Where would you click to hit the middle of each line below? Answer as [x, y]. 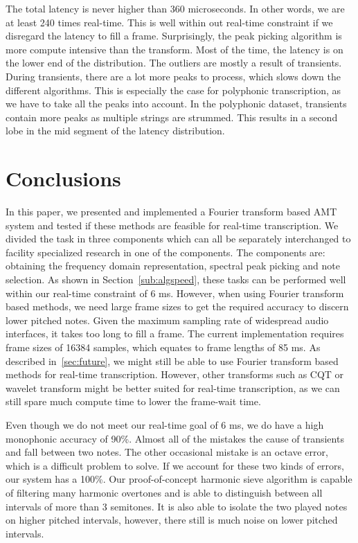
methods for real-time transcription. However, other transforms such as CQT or [175, 374]
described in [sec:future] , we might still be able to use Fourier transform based [172, 360]
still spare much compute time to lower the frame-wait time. [133, 401]
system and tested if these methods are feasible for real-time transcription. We [172, 225]
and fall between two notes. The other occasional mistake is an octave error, [167, 452]
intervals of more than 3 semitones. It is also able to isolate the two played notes [177, 506]
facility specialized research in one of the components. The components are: [165, 252]
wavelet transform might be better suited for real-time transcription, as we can [173, 388]
